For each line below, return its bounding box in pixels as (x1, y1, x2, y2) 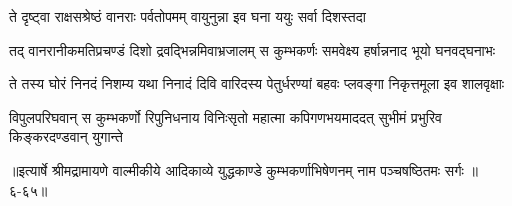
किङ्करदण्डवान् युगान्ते (9, 126, 123, 147)
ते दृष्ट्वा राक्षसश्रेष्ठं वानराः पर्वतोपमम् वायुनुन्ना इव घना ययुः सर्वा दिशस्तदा (9, 6, 366, 26)
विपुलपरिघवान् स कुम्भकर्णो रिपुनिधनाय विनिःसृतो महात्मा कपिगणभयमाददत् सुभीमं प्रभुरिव (9, 106, 442, 127)
